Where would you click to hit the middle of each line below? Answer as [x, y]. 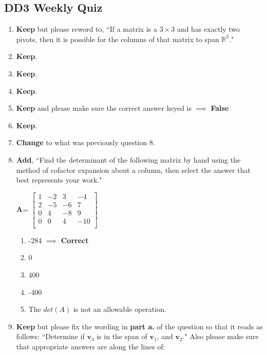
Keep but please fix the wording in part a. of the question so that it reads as [139, 326]
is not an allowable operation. [120, 309]
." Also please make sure [221, 336]
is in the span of [122, 336]
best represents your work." [59, 180]
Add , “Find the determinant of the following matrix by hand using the [128, 159]
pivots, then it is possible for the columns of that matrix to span [118, 39]
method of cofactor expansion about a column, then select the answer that [133, 170]
